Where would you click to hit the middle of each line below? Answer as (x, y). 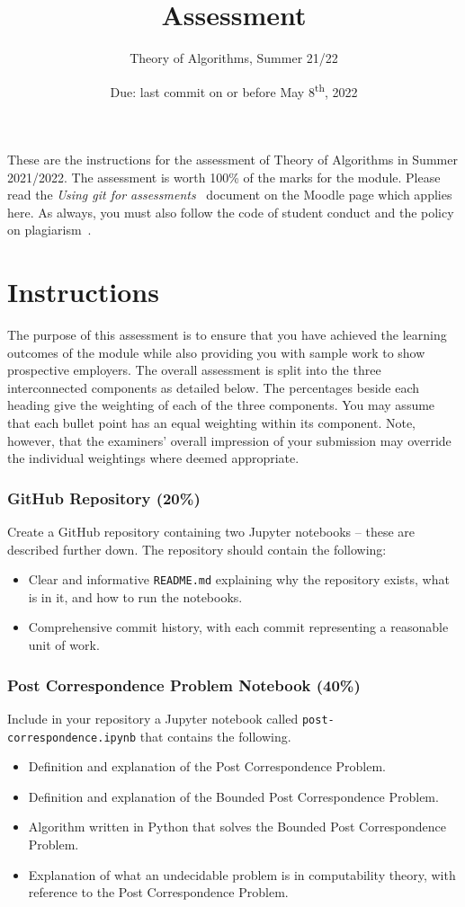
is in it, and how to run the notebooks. (135, 596)
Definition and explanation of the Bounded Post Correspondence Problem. (233, 796)
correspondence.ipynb (72, 738)
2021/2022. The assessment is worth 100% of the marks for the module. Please (224, 177)
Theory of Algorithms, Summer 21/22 (234, 58)
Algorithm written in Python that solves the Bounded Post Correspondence (237, 827)
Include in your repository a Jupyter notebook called (153, 718)
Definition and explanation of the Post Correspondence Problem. (207, 766)
